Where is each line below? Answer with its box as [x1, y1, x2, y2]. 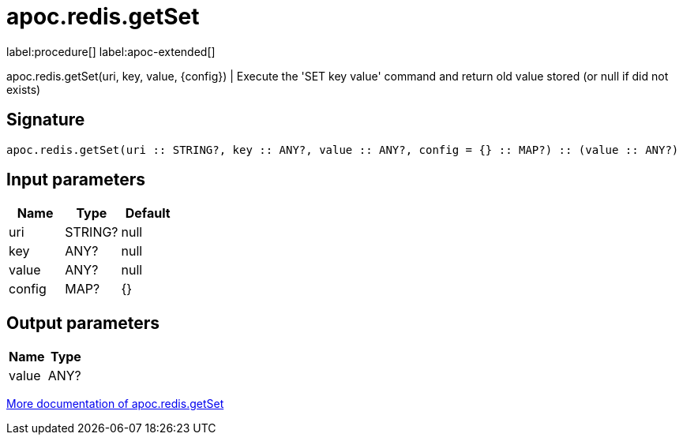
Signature [6, 110, 85, 130]
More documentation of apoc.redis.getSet [6, 397, 224, 411]
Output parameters [6, 312, 159, 333]
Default [125, 205, 171, 222]
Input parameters [6, 170, 146, 190]
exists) [6, 82, 41, 96]
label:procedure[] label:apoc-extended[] [6, 44, 216, 58]
